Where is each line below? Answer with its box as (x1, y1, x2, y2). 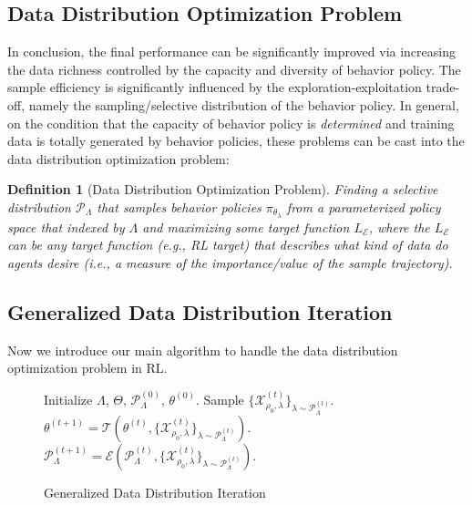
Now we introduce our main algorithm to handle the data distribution (7, 340, 398, 359)
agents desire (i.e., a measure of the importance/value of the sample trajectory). (7, 253, 453, 272)
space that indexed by (7, 217, 125, 236)
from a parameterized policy (286, 197, 441, 216)
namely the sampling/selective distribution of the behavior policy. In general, (28, 95, 459, 114)
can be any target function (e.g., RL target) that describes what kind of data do (7, 235, 448, 254)
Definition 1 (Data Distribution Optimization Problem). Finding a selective (7, 180, 438, 199)
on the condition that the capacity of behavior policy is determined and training (7, 113, 455, 132)
